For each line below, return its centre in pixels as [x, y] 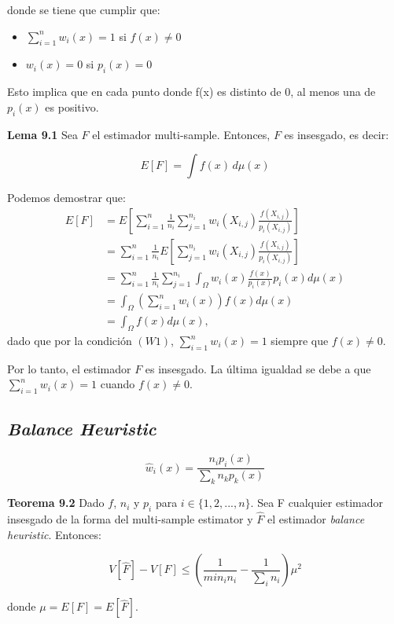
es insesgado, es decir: [337, 134]
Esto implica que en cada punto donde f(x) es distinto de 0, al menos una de [191, 92]
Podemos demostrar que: [66, 198]
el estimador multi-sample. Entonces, [181, 134]
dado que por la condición [70, 341]
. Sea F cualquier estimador [317, 503]
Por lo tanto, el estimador [69, 368]
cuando [118, 384]
